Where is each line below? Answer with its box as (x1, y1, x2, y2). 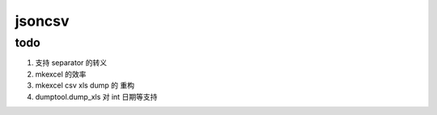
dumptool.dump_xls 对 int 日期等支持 (35, 92, 158, 101)
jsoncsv (15, 12, 70, 30)
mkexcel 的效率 (35, 69, 87, 79)
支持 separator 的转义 (35, 58, 108, 68)
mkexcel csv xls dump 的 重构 (35, 80, 135, 90)
